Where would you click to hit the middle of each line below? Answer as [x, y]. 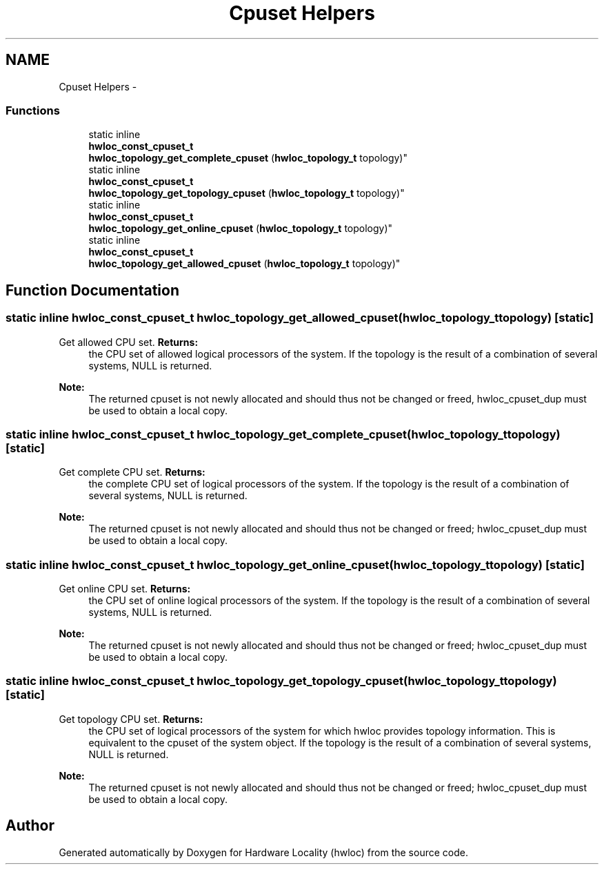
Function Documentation [92, 290]
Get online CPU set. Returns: [125, 589]
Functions [33, 110]
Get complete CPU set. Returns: [132, 472]
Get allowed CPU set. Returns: [129, 342]
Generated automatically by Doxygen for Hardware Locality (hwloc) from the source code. [263, 852]
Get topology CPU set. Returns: [131, 719]
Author [30, 826]
